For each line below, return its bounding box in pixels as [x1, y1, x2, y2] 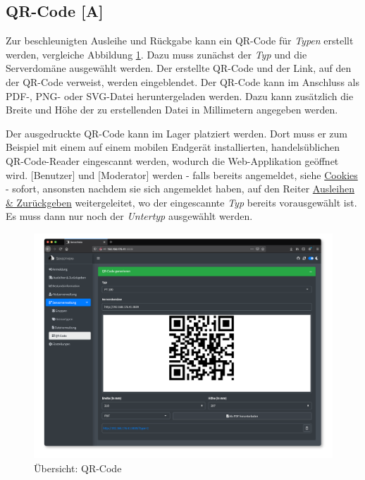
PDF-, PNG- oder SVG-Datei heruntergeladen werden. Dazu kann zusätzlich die [6, 88, 354, 103]
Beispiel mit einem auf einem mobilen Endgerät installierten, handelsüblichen [6, 140, 340, 154]
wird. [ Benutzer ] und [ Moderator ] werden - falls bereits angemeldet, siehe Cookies [6, 167, 358, 182]
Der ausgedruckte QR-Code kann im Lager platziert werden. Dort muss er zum [6, 125, 348, 140]
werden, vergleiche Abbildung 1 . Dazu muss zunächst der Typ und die [6, 47, 307, 61]
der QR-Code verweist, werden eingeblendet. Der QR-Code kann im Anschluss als [6, 74, 359, 89]
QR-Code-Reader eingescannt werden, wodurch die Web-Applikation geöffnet [6, 153, 339, 168]
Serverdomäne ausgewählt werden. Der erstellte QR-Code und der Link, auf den [6, 61, 352, 75]
